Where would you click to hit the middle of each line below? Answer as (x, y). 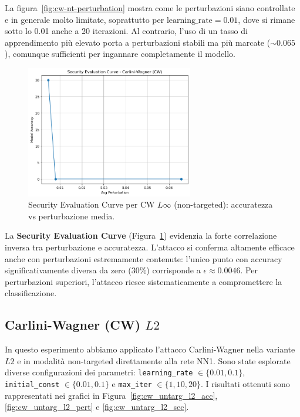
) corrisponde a (173, 270)
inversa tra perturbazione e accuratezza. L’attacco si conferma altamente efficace (150, 247)
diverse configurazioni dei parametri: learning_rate (99, 372)
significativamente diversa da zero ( (68, 270)
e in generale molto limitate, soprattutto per (85, 19)
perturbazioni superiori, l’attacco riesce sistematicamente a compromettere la (144, 281)
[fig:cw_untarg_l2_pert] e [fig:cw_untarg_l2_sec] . (97, 407)
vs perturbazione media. (72, 216)
